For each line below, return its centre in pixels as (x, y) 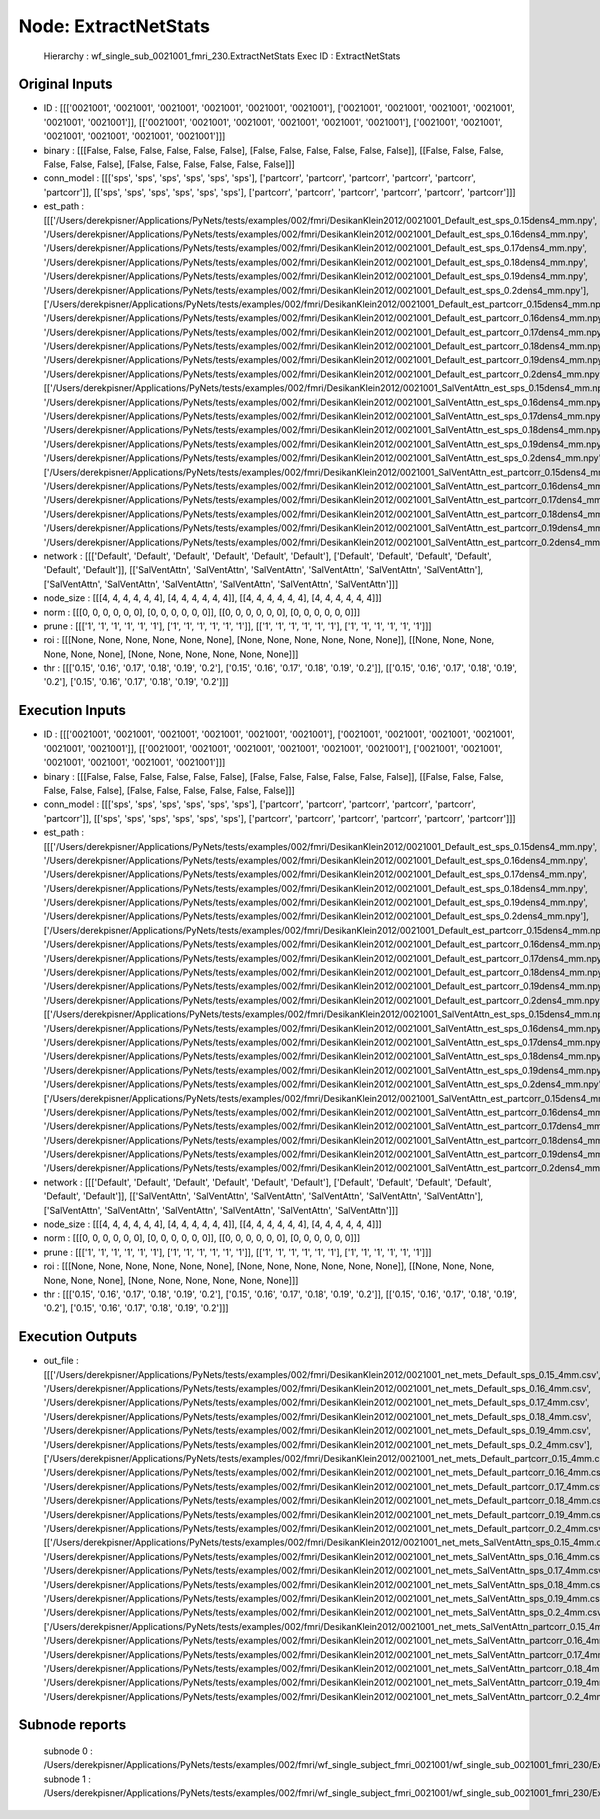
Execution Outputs (78, 1336)
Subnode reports (72, 1725)
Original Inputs (65, 84)
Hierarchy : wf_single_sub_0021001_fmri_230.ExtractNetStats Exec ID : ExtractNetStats (222, 56)
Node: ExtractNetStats (114, 26)
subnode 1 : (67, 1779)
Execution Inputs (72, 710)
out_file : (61, 1361)
